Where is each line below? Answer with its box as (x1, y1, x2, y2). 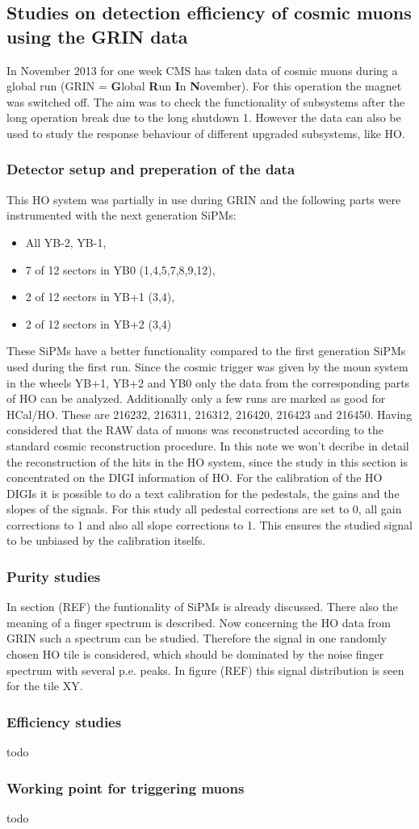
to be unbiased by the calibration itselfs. (6, 532, 206, 549)
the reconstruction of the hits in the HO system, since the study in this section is (6, 453, 408, 470)
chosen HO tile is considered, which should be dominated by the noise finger (6, 646, 384, 663)
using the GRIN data (6, 23, 188, 48)
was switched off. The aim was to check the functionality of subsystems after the (6, 93, 405, 110)
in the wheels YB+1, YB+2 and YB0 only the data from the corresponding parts (6, 374, 410, 391)
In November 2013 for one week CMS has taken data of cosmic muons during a (6, 61, 398, 78)
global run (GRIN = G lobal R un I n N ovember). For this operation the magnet (6, 77, 402, 94)
